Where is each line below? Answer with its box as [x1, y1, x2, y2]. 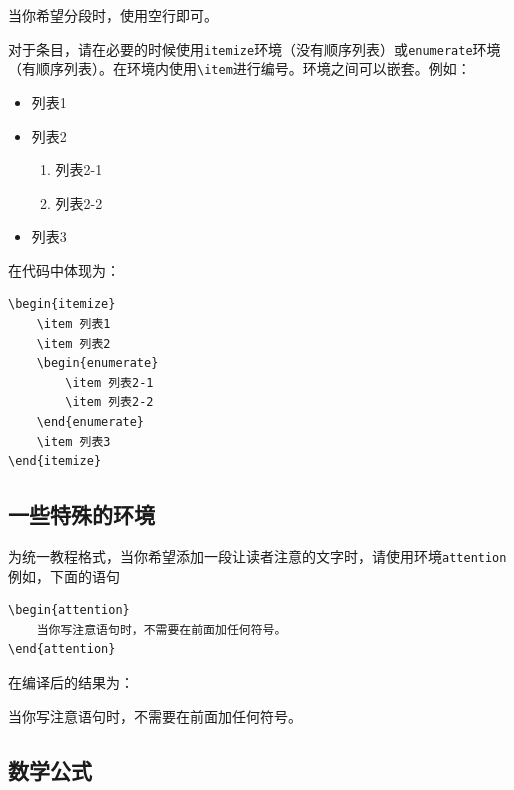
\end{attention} [8, 642, 116, 657]
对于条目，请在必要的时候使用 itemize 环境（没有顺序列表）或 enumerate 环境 [8, 38, 501, 59]
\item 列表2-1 [65, 375, 154, 390]
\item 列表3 [36, 434, 111, 449]
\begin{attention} [8, 603, 130, 618]
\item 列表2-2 [65, 395, 154, 410]
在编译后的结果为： [8, 672, 134, 693]
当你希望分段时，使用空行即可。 [8, 5, 218, 25]
